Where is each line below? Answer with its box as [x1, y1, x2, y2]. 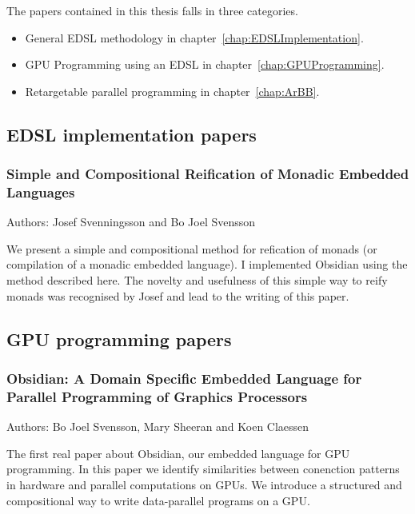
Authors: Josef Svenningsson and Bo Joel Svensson [6, 213, 256, 230]
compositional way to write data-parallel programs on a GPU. [6, 492, 310, 508]
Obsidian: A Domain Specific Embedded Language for [6, 368, 362, 388]
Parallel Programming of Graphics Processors [6, 386, 308, 406]
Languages [6, 182, 75, 201]
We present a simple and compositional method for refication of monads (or [6, 240, 377, 257]
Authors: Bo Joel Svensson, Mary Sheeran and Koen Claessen [6, 418, 309, 435]
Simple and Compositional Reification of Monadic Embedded [6, 164, 409, 184]
